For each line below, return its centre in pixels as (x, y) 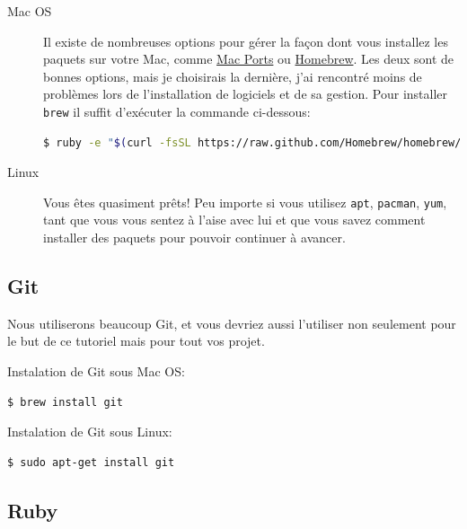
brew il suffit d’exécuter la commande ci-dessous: (177, 111)
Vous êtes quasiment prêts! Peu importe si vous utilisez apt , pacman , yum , (245, 202)
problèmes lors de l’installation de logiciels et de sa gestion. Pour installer (246, 94)
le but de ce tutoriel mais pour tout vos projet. (136, 341)
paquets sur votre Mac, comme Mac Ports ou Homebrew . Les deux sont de (249, 59)
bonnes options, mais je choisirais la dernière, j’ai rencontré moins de (233, 76)
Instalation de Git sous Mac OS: (96, 371)
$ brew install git (65, 402)
